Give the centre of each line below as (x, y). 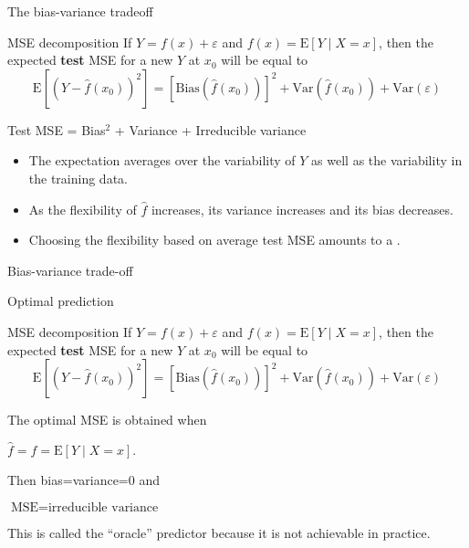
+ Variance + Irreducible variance (210, 129)
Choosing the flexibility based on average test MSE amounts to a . (214, 240)
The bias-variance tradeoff (80, 11)
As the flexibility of (83, 209)
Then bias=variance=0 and (83, 479)
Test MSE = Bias (57, 129)
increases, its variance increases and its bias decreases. (302, 209)
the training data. (78, 178)
